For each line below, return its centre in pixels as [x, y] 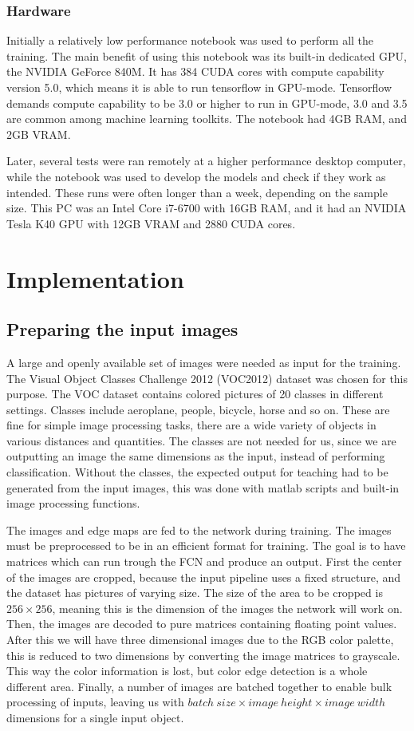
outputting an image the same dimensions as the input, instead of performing [196, 456]
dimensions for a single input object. [95, 717]
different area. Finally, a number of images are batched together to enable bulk [199, 686]
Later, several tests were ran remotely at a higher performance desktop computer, [206, 161]
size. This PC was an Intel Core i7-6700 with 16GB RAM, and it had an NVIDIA [207, 208]
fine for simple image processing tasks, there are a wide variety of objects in [191, 425]
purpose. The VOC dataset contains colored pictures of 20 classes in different [195, 394]
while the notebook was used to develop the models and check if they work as [196, 176]
